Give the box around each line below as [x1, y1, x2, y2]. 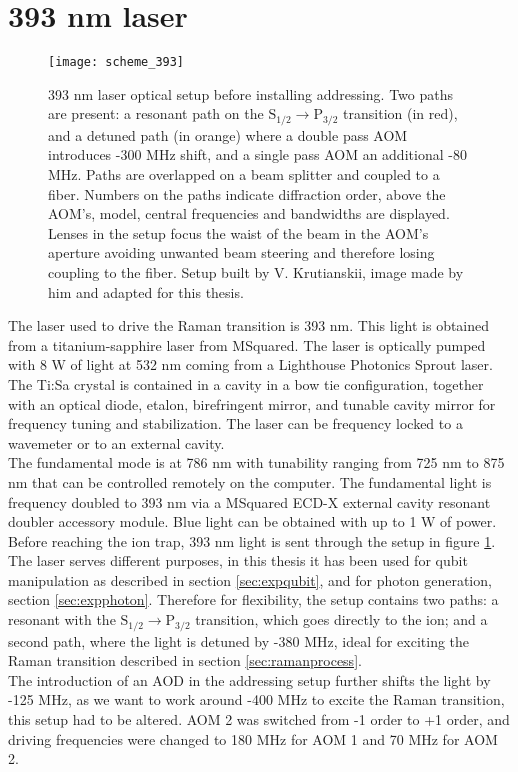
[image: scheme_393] [48, 55, 185, 70]
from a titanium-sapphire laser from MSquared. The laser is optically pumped [8, 334, 486, 355]
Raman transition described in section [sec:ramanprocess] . [8, 650, 362, 671]
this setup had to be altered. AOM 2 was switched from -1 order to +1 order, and [8, 708, 510, 729]
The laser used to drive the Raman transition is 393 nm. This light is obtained [8, 315, 490, 336]
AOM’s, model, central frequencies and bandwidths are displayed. [48, 203, 450, 224]
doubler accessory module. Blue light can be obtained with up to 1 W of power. [8, 511, 497, 532]
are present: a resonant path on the [48, 103, 264, 124]
